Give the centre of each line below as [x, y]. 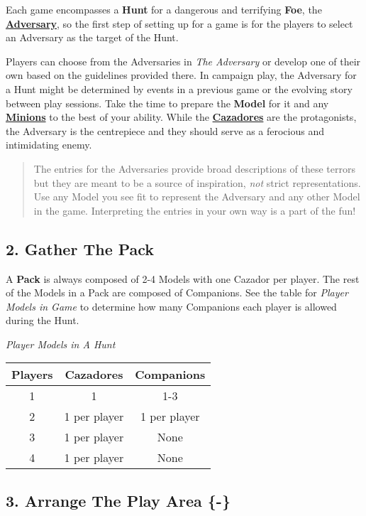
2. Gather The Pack [80, 248]
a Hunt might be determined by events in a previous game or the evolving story [179, 88]
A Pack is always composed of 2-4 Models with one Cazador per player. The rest [183, 278]
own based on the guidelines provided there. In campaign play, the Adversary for [181, 75]
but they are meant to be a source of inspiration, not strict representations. [197, 182]
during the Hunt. [43, 320]
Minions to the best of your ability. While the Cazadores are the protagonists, [181, 117]
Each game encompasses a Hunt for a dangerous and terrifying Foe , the [164, 9]
